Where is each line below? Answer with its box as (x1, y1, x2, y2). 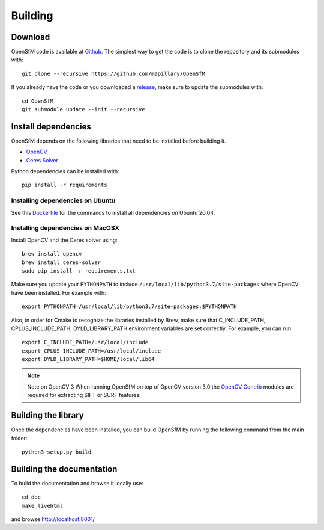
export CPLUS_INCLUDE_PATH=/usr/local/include (22, 347, 161, 354)
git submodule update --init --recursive (22, 106, 145, 113)
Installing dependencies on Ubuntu (11, 196, 116, 205)
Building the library (11, 410, 84, 421)
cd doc (22, 494, 41, 501)
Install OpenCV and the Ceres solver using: (11, 236, 118, 244)
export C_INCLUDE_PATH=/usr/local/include (22, 339, 149, 346)
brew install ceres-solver (22, 259, 101, 266)
